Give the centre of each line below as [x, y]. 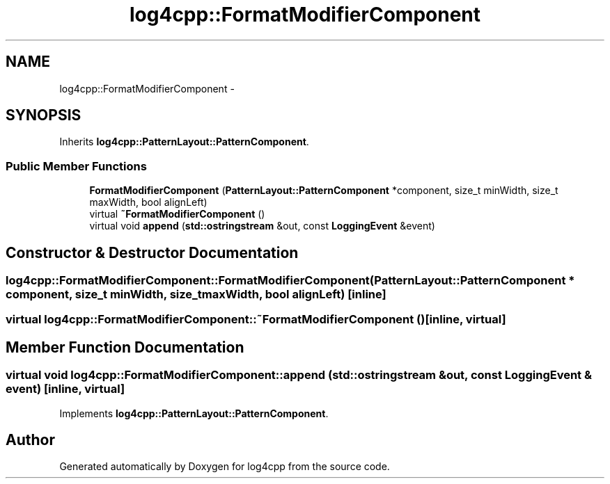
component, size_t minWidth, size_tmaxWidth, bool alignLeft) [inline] [196, 295]
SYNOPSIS [44, 115]
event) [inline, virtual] [65, 389]
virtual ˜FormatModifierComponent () [177, 214]
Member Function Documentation [125, 347]
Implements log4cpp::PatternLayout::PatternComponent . [194, 413]
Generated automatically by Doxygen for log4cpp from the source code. [225, 467]
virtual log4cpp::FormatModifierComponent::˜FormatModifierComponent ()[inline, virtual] [256, 320]
